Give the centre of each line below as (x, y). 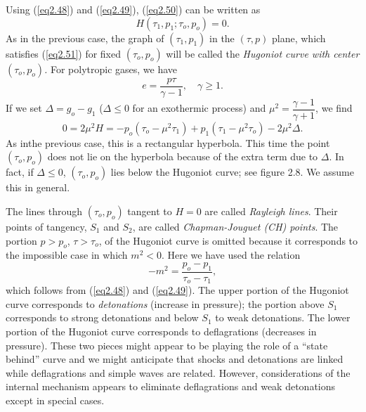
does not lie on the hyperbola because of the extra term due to (183, 156)
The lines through (44, 211)
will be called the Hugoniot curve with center (263, 53)
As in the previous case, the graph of (85, 38)
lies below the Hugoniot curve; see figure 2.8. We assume (232, 172)
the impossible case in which (67, 255)
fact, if (20, 172)
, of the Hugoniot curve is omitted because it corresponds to (228, 240)
